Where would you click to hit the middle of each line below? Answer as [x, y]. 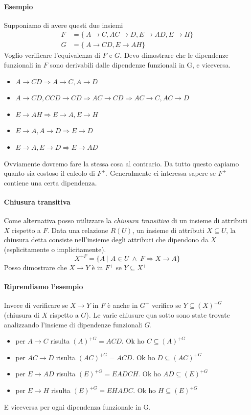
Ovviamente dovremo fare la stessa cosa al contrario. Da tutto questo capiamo [122, 163]
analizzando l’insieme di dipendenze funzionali [73, 324]
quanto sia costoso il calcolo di [50, 173]
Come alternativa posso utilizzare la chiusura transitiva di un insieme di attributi [126, 220]
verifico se [167, 305]
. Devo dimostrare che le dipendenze [174, 55]
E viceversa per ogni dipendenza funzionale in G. [77, 406]
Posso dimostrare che [35, 267]
